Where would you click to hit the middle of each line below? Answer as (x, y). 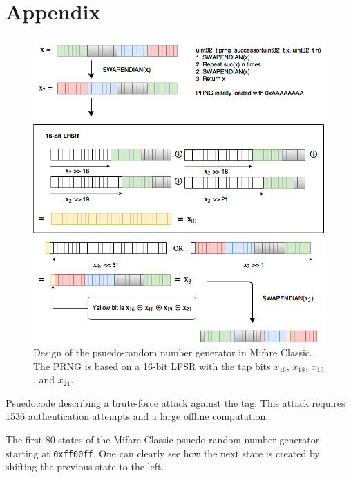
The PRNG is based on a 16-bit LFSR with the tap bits (152, 366)
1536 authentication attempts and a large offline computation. (137, 416)
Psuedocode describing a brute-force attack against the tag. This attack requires (175, 402)
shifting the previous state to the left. (85, 467)
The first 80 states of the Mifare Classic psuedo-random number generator (163, 439)
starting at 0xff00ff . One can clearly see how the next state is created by (163, 453)
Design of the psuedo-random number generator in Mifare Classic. (173, 352)
